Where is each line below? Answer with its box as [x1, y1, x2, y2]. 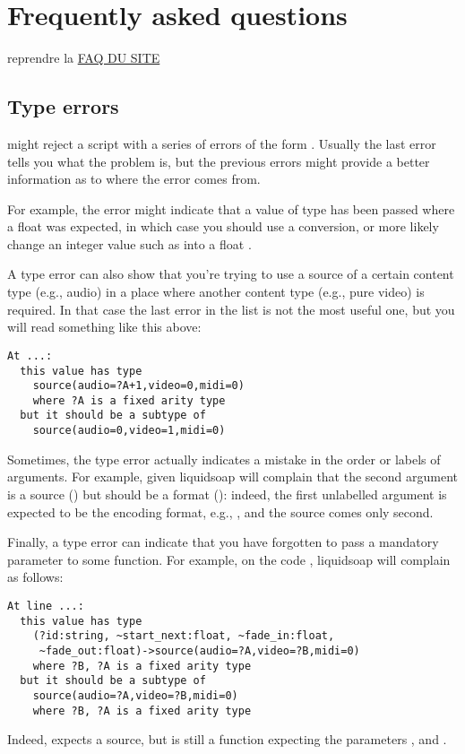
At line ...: [7, 599, 84, 612]
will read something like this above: [7, 317, 202, 336]
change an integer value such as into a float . [7, 234, 252, 253]
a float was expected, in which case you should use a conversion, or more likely [7, 217, 439, 236]
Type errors [7, 92, 119, 120]
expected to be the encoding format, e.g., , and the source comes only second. [7, 502, 434, 521]
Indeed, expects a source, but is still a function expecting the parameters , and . [7, 730, 447, 749]
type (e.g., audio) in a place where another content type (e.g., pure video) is [7, 282, 425, 301]
